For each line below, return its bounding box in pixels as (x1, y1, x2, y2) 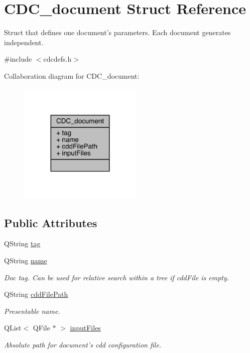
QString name (4, 255, 47, 265)
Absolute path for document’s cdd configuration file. (4, 339, 162, 349)
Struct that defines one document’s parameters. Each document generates (4, 27, 231, 38)
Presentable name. (4, 305, 60, 316)
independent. (4, 37, 44, 47)
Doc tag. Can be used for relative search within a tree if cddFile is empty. (4, 272, 229, 282)
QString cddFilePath (4, 289, 68, 299)
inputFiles (70, 322, 101, 333)
